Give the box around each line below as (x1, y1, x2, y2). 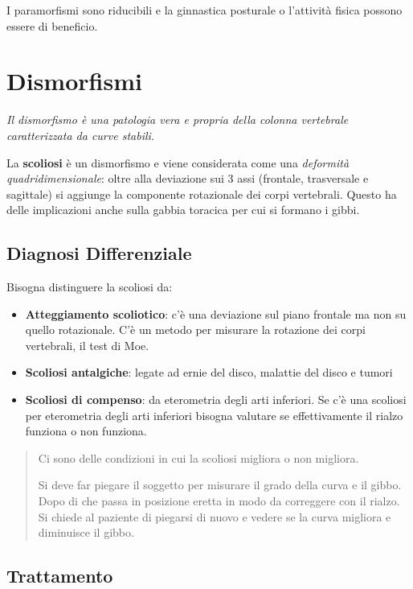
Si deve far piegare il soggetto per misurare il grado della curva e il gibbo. (38, 476, 402, 493)
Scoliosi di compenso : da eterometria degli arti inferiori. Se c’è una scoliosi (25, 391, 407, 408)
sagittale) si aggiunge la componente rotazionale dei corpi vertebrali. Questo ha (6, 185, 397, 202)
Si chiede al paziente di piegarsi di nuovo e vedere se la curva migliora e (38, 508, 391, 525)
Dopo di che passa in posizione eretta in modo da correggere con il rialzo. (38, 492, 400, 509)
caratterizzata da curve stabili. (6, 126, 155, 143)
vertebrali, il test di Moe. (25, 336, 149, 353)
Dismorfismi (6, 64, 142, 97)
